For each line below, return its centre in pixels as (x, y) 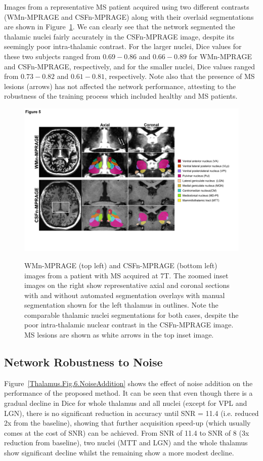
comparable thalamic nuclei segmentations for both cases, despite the (131, 315)
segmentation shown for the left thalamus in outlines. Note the (121, 305)
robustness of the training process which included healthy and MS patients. (121, 96)
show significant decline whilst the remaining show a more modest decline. (119, 453)
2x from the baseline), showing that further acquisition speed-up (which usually (127, 423)
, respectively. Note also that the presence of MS (180, 76)
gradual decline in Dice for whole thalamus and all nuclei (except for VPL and (126, 403)
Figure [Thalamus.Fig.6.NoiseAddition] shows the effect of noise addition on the (128, 383)
